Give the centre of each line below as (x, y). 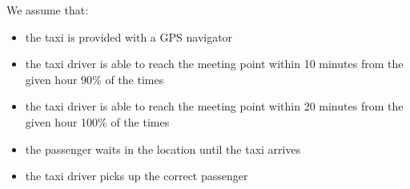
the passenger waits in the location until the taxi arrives (163, 149)
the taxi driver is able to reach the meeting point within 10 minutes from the (214, 64)
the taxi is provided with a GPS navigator (129, 36)
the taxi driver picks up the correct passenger (137, 176)
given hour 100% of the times (97, 121)
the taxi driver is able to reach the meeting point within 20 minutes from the (214, 106)
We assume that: (48, 10)
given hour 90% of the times (94, 79)
